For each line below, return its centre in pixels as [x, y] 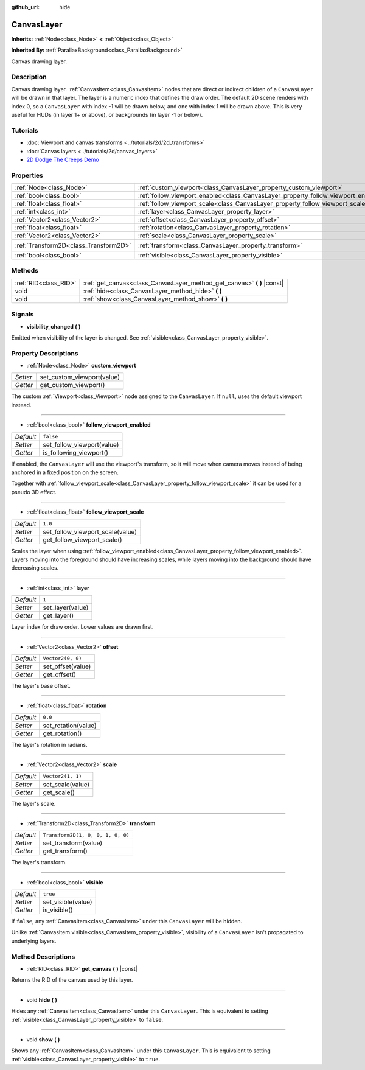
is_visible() [58, 910]
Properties [27, 175]
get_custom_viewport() [72, 385]
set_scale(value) [66, 784]
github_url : [25, 7]
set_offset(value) [67, 666]
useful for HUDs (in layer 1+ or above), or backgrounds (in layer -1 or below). [107, 115]
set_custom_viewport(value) [80, 377]
